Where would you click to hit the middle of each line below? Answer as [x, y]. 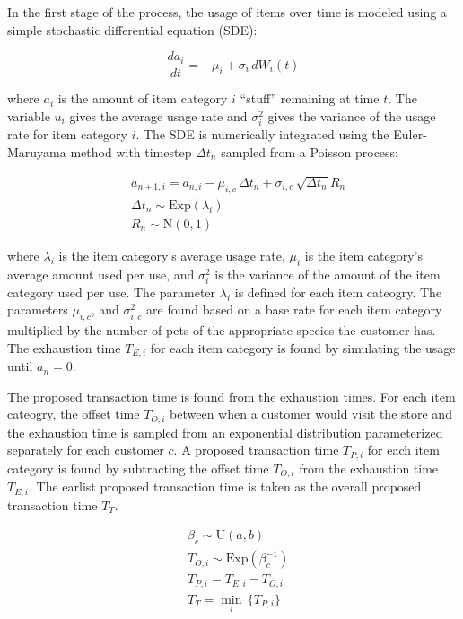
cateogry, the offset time [74, 414]
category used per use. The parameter [112, 292]
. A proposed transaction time [256, 450]
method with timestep [131, 151]
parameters [38, 309]
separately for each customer [86, 450]
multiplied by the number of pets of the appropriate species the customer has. [222, 330]
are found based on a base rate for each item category [294, 309]
